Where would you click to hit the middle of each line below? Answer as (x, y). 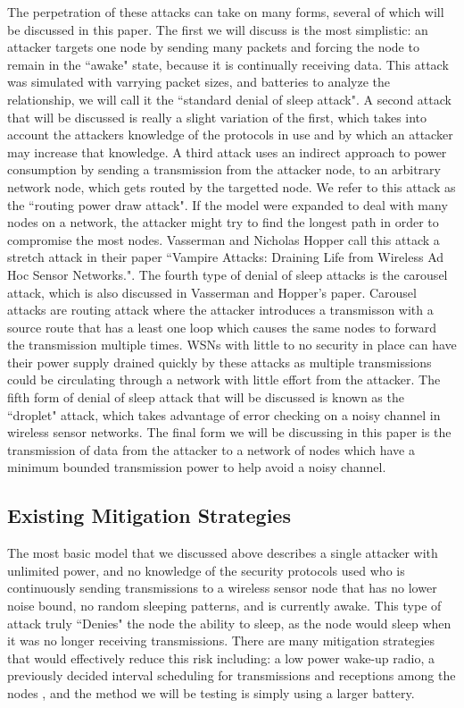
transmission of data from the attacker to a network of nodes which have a (211, 449)
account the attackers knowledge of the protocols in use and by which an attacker (230, 135)
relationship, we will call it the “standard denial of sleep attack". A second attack (229, 99)
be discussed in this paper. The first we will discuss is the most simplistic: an (218, 29)
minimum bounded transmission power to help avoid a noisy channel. (197, 467)
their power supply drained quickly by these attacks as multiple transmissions (220, 362)
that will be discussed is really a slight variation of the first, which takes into (217, 117)
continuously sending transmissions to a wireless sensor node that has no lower (222, 588)
